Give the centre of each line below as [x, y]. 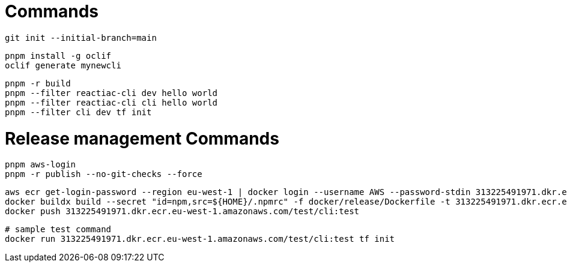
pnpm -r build [38, 83]
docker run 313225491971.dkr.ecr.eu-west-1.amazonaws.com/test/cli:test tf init [200, 239]
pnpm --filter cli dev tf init [78, 112]
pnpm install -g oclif [58, 55]
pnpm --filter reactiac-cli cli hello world [111, 102]
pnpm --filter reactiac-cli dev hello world [111, 93]
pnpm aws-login [41, 165]
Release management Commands [142, 138]
